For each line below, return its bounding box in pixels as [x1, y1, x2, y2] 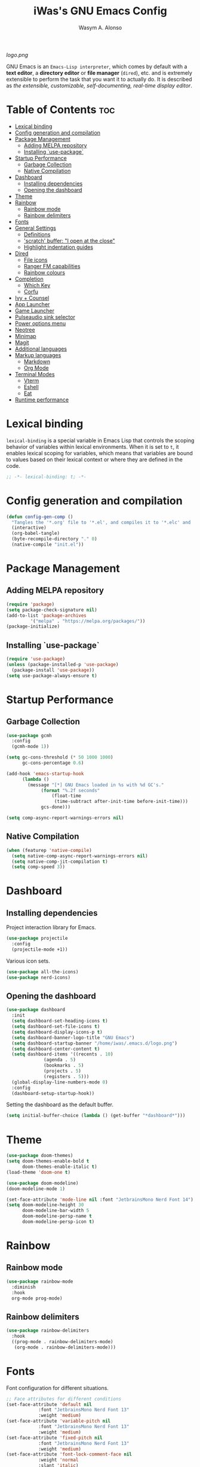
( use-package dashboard [6, 1007, 66, 1013]
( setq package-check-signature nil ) [6, 607, 97, 613]
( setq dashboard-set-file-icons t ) [11, 1024, 100, 1030]
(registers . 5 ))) [44, 1073, 90, 1079]
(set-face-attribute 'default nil [6, 1401, 93, 1407]
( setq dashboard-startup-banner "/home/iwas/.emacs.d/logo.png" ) [11, 1040, 178, 1046]
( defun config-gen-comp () [6, 513, 73, 520]
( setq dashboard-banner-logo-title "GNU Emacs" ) [11, 1034, 135, 1040]
